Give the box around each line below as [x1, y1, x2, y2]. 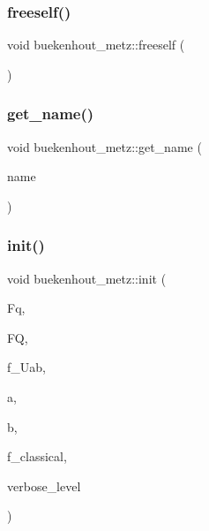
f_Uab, [7, 358, 46, 376]
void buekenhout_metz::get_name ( [7, 137, 202, 156]
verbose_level [7, 476, 81, 495]
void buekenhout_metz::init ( [7, 269, 167, 287]
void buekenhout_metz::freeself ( [7, 35, 185, 54]
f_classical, [7, 447, 67, 466]
